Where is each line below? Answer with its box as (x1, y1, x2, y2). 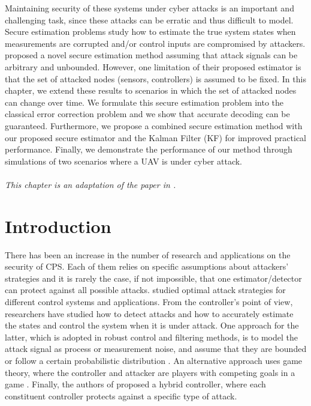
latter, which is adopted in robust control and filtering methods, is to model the (5, 330, 298, 343)
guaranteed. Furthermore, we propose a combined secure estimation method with (5, 119, 303, 132)
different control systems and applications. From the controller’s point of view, (5, 295, 293, 308)
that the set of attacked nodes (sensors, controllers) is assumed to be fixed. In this (5, 72, 306, 85)
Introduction (5, 213, 111, 238)
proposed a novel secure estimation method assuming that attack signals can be (5, 49, 298, 61)
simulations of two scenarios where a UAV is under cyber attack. (5, 154, 243, 167)
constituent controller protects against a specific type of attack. (5, 389, 237, 402)
